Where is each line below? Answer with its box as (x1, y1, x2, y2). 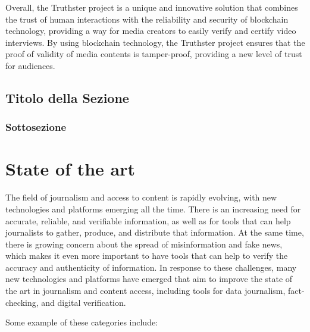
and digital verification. (41, 296, 126, 308)
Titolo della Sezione (5, 88, 129, 107)
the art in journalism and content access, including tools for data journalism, (5, 284, 286, 297)
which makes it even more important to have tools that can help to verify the (5, 249, 288, 262)
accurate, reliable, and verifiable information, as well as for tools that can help (5, 214, 291, 227)
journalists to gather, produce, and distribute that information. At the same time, (5, 226, 304, 239)
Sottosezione (5, 120, 67, 134)
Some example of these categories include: (5, 316, 158, 328)
